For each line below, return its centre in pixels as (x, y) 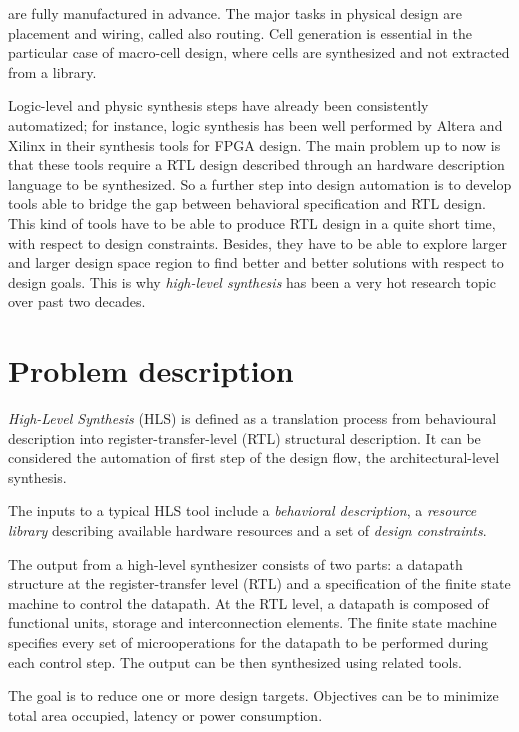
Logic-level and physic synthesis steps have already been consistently (218, 105)
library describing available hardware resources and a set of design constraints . (247, 530)
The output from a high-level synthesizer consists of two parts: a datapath (235, 563)
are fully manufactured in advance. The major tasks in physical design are (235, 13)
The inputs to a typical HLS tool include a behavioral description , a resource (242, 510)
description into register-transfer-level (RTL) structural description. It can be (244, 437)
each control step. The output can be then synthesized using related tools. (235, 661)
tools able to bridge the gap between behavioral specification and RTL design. (247, 203)
